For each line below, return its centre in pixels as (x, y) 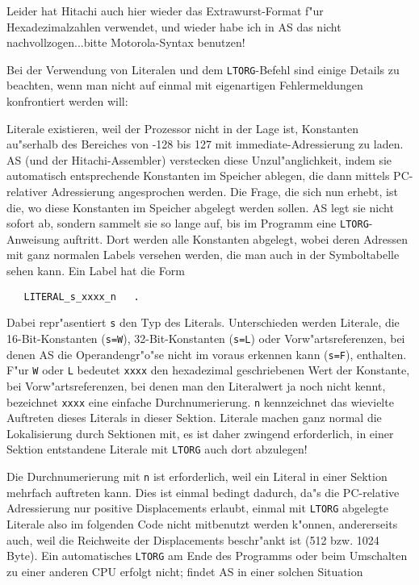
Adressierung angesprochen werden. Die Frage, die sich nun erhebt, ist (224, 191)
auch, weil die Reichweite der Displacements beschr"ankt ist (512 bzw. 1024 (193, 539)
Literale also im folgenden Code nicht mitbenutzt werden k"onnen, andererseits (202, 523)
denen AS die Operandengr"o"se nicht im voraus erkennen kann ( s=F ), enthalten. (207, 354)
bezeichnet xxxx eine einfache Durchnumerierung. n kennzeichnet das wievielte (200, 401)
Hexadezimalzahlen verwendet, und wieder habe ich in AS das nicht (174, 26)
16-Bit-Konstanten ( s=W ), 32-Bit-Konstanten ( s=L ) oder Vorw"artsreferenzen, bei (206, 338)
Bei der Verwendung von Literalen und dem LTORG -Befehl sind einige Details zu (203, 69)
